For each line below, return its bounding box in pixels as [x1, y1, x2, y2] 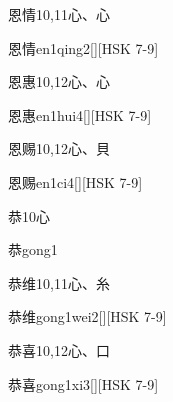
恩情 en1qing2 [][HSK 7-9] [8, 37, 159, 58]
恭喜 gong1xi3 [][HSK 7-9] [8, 373, 159, 394]
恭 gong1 [8, 239, 58, 260]
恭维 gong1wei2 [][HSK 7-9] [8, 306, 167, 327]
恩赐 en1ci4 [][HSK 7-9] [8, 171, 143, 192]
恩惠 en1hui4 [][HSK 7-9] [8, 104, 152, 125]
